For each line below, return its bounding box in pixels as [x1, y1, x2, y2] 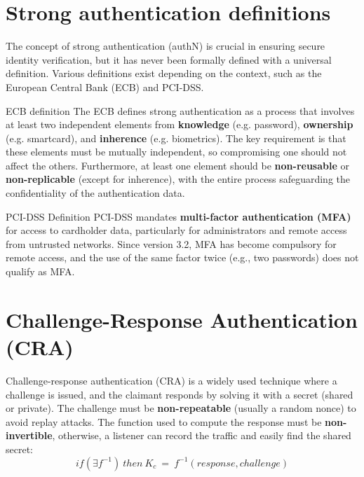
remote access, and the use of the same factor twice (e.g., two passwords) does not [6, 250, 359, 265]
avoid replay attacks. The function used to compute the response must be [6, 414, 322, 429]
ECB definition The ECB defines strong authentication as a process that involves [6, 103, 355, 118]
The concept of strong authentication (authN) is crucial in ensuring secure [6, 39, 325, 53]
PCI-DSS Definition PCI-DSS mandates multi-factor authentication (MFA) [6, 209, 351, 223]
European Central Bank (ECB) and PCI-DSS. [6, 79, 204, 94]
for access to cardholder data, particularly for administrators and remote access [6, 223, 347, 237]
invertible [6, 428, 53, 443]
